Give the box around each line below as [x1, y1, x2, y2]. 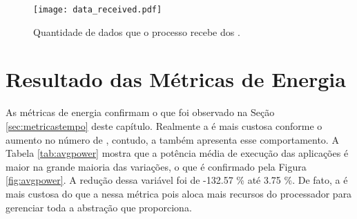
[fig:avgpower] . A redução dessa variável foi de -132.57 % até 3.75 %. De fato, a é [6, 173, 348, 187]
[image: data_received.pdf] [33, 5, 162, 15]
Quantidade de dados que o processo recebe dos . [33, 24, 240, 39]
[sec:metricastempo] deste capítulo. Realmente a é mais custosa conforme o [6, 118, 322, 133]
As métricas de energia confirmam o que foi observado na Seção [6, 105, 275, 120]
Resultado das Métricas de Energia [6, 65, 346, 93]
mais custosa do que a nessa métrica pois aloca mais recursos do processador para [6, 186, 352, 200]
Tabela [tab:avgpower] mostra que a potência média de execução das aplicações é [6, 146, 349, 160]
